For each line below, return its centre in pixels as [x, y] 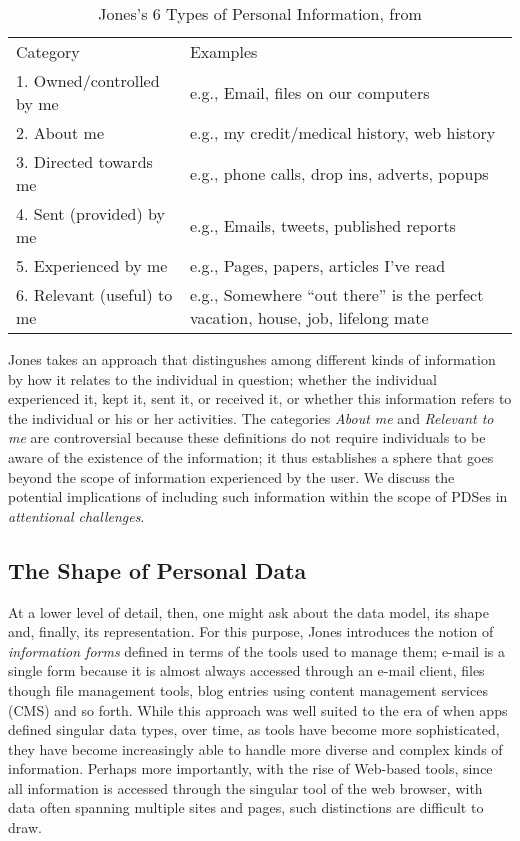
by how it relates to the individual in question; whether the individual [222, 378]
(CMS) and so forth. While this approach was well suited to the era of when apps [258, 709]
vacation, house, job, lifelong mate [309, 317]
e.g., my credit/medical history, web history [342, 132]
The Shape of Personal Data [157, 569]
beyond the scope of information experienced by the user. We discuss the [231, 476]
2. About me [60, 132]
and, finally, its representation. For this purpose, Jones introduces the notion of [251, 631]
